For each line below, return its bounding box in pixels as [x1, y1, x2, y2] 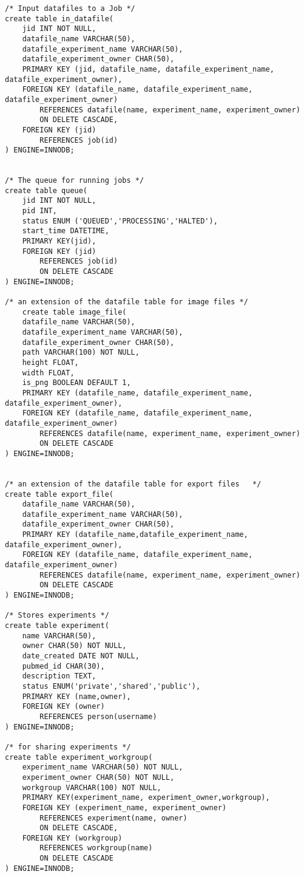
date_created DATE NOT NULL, [22, 652, 140, 660]
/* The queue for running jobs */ [5, 176, 144, 185]
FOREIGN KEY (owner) [22, 702, 105, 711]
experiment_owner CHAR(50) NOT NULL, [22, 773, 175, 782]
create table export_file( [5, 490, 113, 499]
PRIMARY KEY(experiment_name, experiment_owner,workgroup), [22, 793, 270, 802]
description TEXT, [22, 672, 96, 681]
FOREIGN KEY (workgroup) [22, 833, 123, 842]
